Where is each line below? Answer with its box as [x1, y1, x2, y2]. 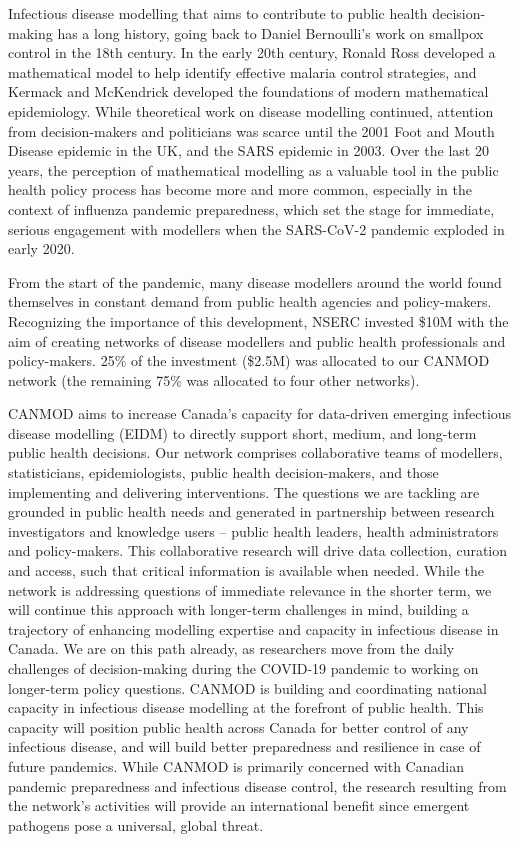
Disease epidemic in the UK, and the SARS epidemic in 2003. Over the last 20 [8, 140, 489, 161]
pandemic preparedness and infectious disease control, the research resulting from [8, 775, 507, 796]
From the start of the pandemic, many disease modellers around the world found [8, 271, 502, 292]
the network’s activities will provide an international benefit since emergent [8, 795, 470, 816]
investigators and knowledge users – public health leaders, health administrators [8, 520, 499, 541]
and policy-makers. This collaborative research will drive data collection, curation [8, 540, 508, 561]
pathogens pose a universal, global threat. [8, 814, 264, 835]
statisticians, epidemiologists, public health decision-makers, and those [8, 462, 439, 483]
